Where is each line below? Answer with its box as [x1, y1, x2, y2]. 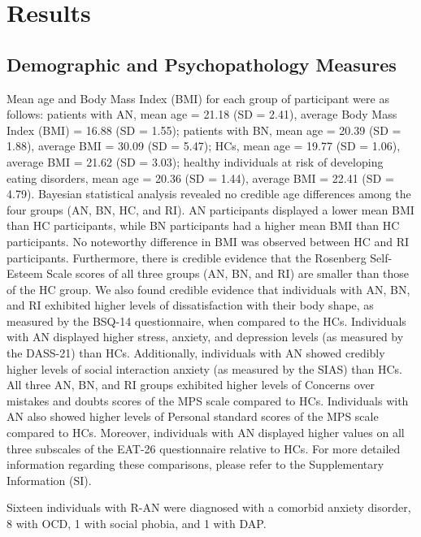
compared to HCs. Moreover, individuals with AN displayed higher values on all [7, 424, 405, 441]
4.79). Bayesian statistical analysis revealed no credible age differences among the [7, 185, 411, 202]
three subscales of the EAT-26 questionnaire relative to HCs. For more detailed [7, 440, 401, 457]
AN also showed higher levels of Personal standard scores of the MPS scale [7, 408, 379, 425]
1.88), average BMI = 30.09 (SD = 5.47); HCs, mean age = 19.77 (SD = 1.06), [7, 137, 401, 154]
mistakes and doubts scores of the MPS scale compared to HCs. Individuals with [7, 392, 409, 409]
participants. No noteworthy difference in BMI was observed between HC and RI [7, 232, 410, 249]
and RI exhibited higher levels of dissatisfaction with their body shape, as [7, 297, 374, 314]
